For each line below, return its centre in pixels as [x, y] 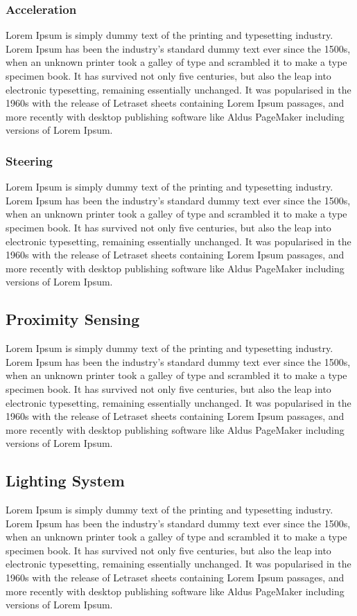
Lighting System [65, 481]
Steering [29, 160]
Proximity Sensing [73, 319]
